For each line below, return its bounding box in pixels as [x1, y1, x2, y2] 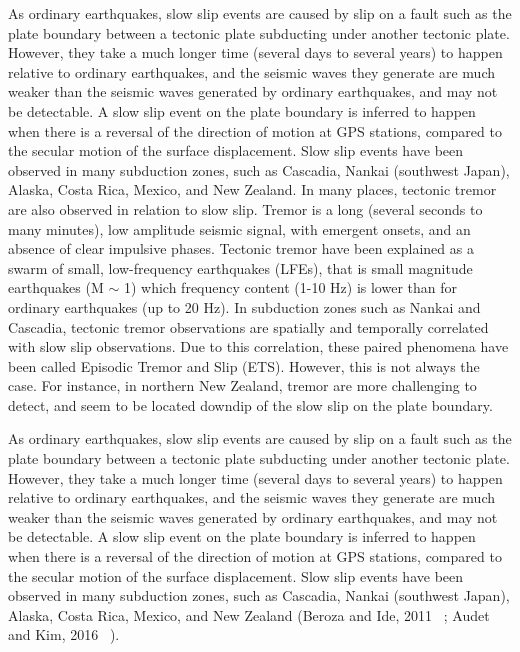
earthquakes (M [8, 277, 104, 298]
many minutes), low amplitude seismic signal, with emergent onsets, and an [8, 218, 471, 239]
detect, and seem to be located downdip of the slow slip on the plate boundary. [8, 394, 493, 415]
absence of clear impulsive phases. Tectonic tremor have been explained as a [8, 238, 474, 259]
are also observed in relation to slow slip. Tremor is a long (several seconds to [8, 198, 483, 219]
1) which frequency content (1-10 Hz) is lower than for [123, 277, 458, 298]
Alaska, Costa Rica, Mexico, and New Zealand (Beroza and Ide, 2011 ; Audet [8, 604, 490, 625]
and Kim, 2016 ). [8, 624, 120, 645]
